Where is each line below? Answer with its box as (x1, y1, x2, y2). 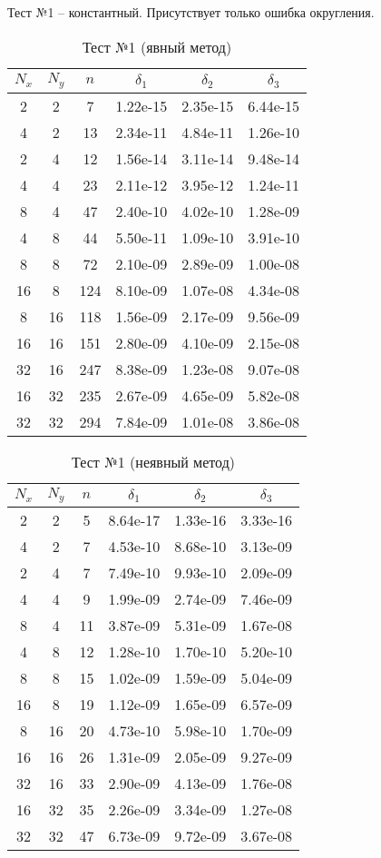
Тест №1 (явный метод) (82, 35, 232, 57)
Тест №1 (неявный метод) (72, 450, 236, 472)
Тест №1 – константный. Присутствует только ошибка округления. (7, 3, 375, 21)
